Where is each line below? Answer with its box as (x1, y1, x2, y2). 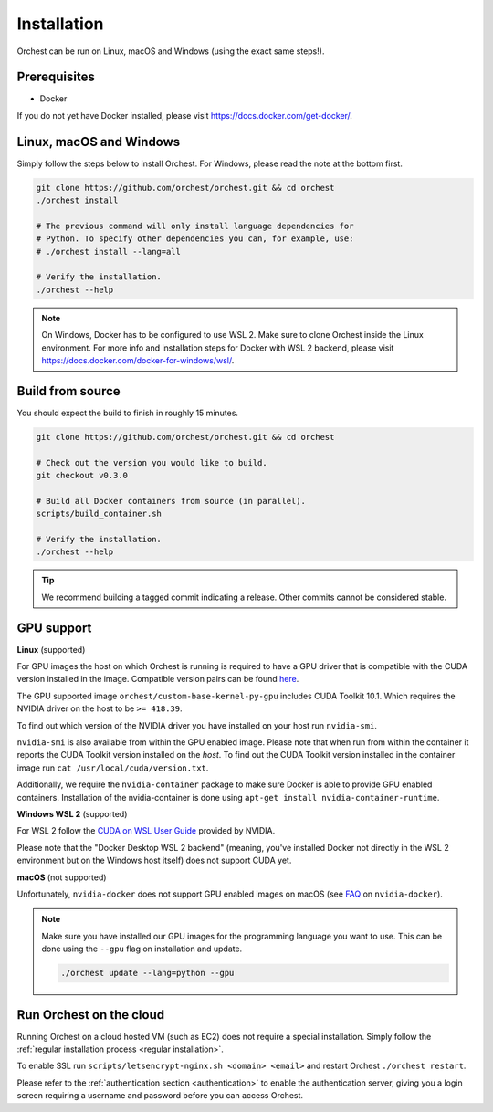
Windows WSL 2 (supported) (16, 809, 128, 819)
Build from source (16, 383, 121, 399)
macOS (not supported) (16, 872, 107, 883)
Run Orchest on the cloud (16, 1007, 164, 1023)
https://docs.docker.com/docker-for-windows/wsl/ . (41, 355, 235, 366)
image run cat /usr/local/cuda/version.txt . (16, 762, 209, 773)
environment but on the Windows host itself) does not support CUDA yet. (16, 855, 292, 866)
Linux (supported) (16, 644, 86, 655)
